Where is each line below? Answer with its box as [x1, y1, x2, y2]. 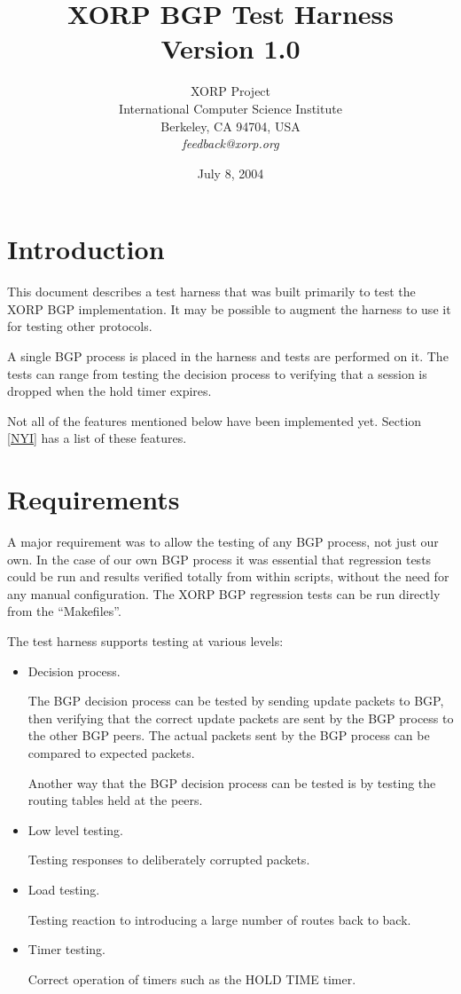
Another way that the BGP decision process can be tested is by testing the [27, 773, 436, 792]
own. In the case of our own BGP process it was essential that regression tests [7, 549, 432, 568]
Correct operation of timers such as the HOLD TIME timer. [27, 969, 356, 988]
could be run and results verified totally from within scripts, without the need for [7, 567, 449, 586]
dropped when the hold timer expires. [7, 382, 212, 400]
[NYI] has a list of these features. [7, 429, 187, 447]
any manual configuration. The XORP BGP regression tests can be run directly [7, 584, 441, 603]
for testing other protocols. [7, 317, 152, 335]
